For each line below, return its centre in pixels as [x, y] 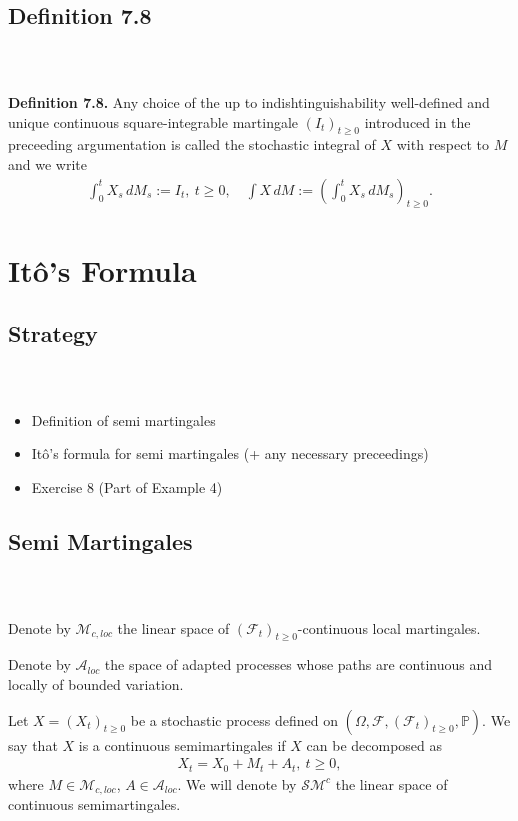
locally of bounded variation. [96, 683]
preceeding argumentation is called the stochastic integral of [192, 144]
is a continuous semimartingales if [182, 744]
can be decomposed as [374, 744]
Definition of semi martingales [123, 419]
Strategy [53, 333]
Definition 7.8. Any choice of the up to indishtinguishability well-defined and [249, 102]
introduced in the [417, 121]
